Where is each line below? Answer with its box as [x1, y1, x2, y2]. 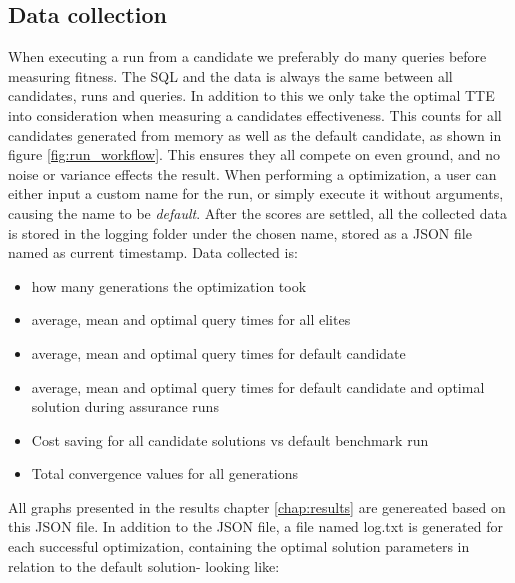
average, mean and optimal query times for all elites [31, 309, 351, 330]
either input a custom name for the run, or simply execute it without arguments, [8, 183, 504, 204]
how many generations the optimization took [31, 275, 307, 296]
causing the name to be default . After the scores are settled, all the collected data [8, 202, 507, 223]
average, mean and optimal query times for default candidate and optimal [31, 376, 485, 397]
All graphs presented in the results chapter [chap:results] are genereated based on [8, 496, 506, 517]
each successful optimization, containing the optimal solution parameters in [8, 536, 470, 557]
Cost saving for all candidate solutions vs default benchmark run [31, 429, 429, 450]
